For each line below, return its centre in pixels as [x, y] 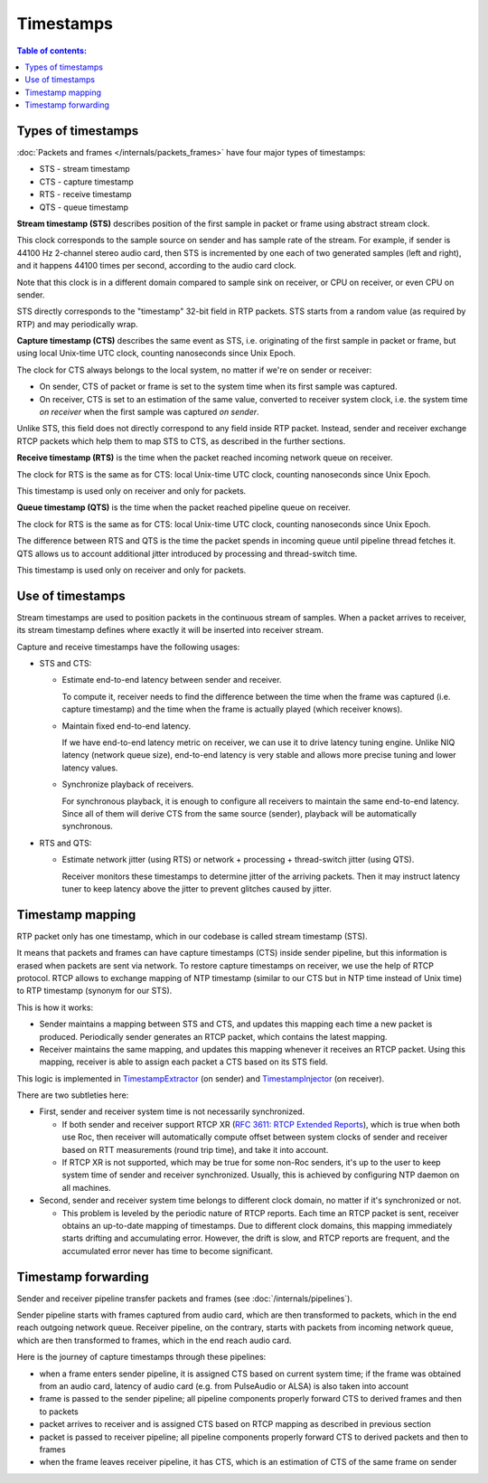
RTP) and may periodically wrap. [78, 324]
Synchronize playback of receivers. [128, 784]
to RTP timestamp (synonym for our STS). [94, 991]
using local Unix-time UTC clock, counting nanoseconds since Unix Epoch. [156, 354]
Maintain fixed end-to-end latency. [127, 726]
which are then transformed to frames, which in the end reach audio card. [154, 1340]
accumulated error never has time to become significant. [168, 1251]
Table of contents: [52, 51]
